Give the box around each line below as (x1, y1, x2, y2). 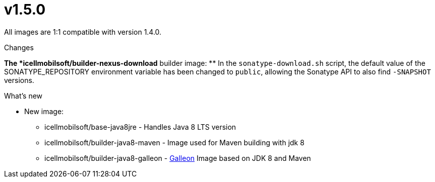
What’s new (4, 91, 43, 100)
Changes (4, 43, 34, 52)
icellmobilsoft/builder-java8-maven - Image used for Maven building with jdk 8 (44, 138, 304, 147)
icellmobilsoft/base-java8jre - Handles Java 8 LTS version (44, 122, 236, 131)
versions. (4, 75, 34, 84)
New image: (24, 107, 64, 116)
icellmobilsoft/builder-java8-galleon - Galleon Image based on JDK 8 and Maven (44, 153, 311, 162)
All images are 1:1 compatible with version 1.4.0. (4, 27, 162, 36)
